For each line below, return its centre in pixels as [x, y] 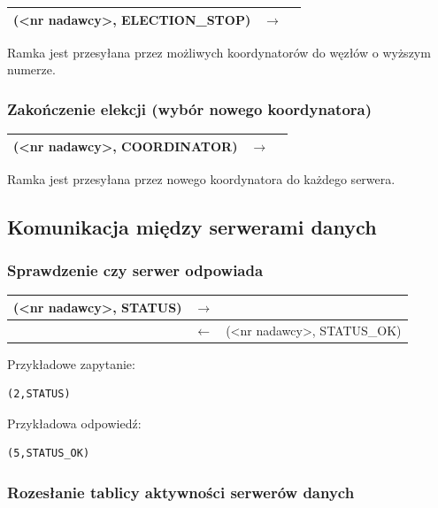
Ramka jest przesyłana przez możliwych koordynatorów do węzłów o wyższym [219, 52]
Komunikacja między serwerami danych [192, 226]
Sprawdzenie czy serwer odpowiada [135, 269]
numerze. [31, 69]
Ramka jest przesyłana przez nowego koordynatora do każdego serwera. [201, 178]
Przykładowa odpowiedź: [74, 423]
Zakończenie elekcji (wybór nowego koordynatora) [190, 108]
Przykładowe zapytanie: [71, 363]
